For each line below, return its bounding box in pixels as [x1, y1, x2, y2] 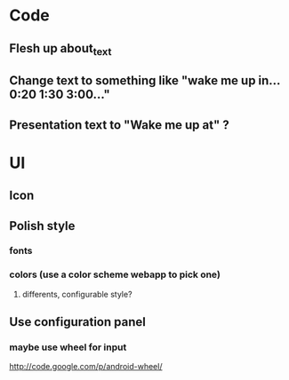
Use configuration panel [9, 314, 147, 329]
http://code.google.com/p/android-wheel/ [9, 361, 163, 372]
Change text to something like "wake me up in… [9, 73, 281, 89]
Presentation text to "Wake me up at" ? [9, 117, 229, 132]
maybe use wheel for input [9, 341, 127, 353]
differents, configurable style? [21, 289, 132, 299]
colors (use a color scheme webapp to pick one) [9, 268, 221, 281]
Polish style [9, 218, 76, 234]
